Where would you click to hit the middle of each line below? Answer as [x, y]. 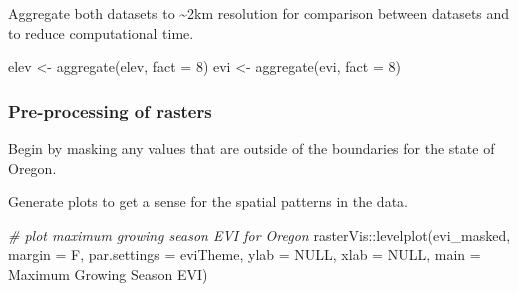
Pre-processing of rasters [110, 110]
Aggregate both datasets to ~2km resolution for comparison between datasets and [259, 13]
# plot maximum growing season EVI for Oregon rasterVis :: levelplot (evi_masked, [259, 234]
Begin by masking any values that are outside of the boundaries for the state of [251, 148]
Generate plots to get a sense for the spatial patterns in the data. [208, 201]
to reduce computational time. [101, 32]
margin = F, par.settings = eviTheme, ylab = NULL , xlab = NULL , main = [244, 254]
